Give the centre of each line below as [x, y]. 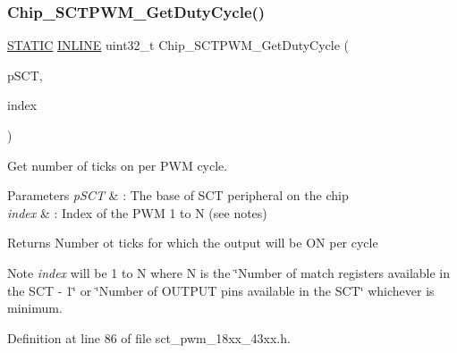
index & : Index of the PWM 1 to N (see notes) [137, 212]
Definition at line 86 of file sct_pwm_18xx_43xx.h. [149, 337]
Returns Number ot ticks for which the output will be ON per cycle [193, 243]
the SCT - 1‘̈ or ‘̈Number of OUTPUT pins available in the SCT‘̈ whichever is [221, 290]
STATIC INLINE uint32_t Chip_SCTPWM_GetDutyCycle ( [178, 45]
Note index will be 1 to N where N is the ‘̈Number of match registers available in [228, 272]
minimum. [35, 308]
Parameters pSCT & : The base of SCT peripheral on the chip [178, 195]
